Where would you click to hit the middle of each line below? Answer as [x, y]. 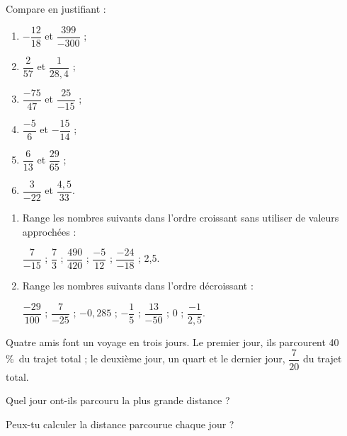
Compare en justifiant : [56, 8]
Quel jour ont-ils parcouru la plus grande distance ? [118, 400]
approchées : [49, 231]
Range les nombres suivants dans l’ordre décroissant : [138, 286]
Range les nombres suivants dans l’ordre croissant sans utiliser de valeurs [181, 217]
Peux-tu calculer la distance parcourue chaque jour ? [120, 424]
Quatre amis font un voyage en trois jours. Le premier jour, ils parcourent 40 [172, 342]
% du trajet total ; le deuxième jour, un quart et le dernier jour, [146, 358]
